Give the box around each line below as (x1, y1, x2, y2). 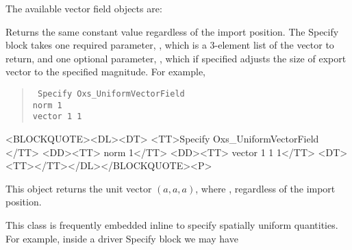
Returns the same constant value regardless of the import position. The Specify (5, 24, 339, 38)
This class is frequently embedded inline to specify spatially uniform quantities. (5, 217, 338, 232)
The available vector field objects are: (5, 1, 162, 15)
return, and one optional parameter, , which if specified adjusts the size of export (5, 51, 347, 65)
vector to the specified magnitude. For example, (5, 64, 206, 79)
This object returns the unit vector (5, 181, 152, 195)
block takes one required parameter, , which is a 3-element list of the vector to (5, 38, 334, 52)
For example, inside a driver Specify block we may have (5, 231, 238, 245)
